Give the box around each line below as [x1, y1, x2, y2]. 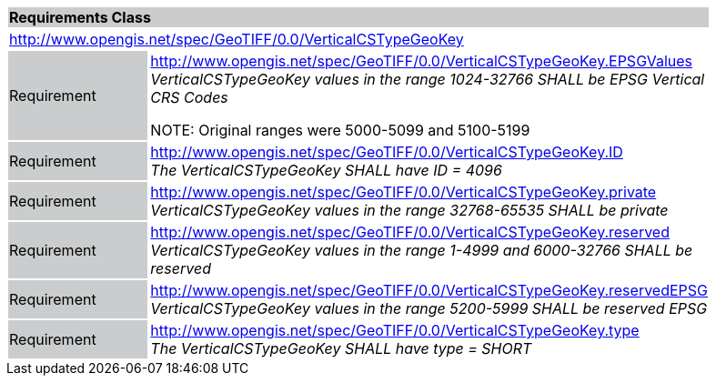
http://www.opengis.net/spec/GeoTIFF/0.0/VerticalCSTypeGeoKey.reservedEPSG [150, 281, 708, 299]
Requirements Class [9, 8, 151, 26]
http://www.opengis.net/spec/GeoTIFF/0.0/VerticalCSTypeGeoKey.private [150, 183, 657, 201]
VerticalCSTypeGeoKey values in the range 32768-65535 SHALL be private [150, 201, 669, 219]
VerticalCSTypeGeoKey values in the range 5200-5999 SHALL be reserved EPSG [150, 299, 708, 317]
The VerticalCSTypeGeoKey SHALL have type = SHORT [150, 339, 532, 358]
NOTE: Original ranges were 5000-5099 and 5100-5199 [150, 121, 530, 139]
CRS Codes [150, 88, 228, 106]
